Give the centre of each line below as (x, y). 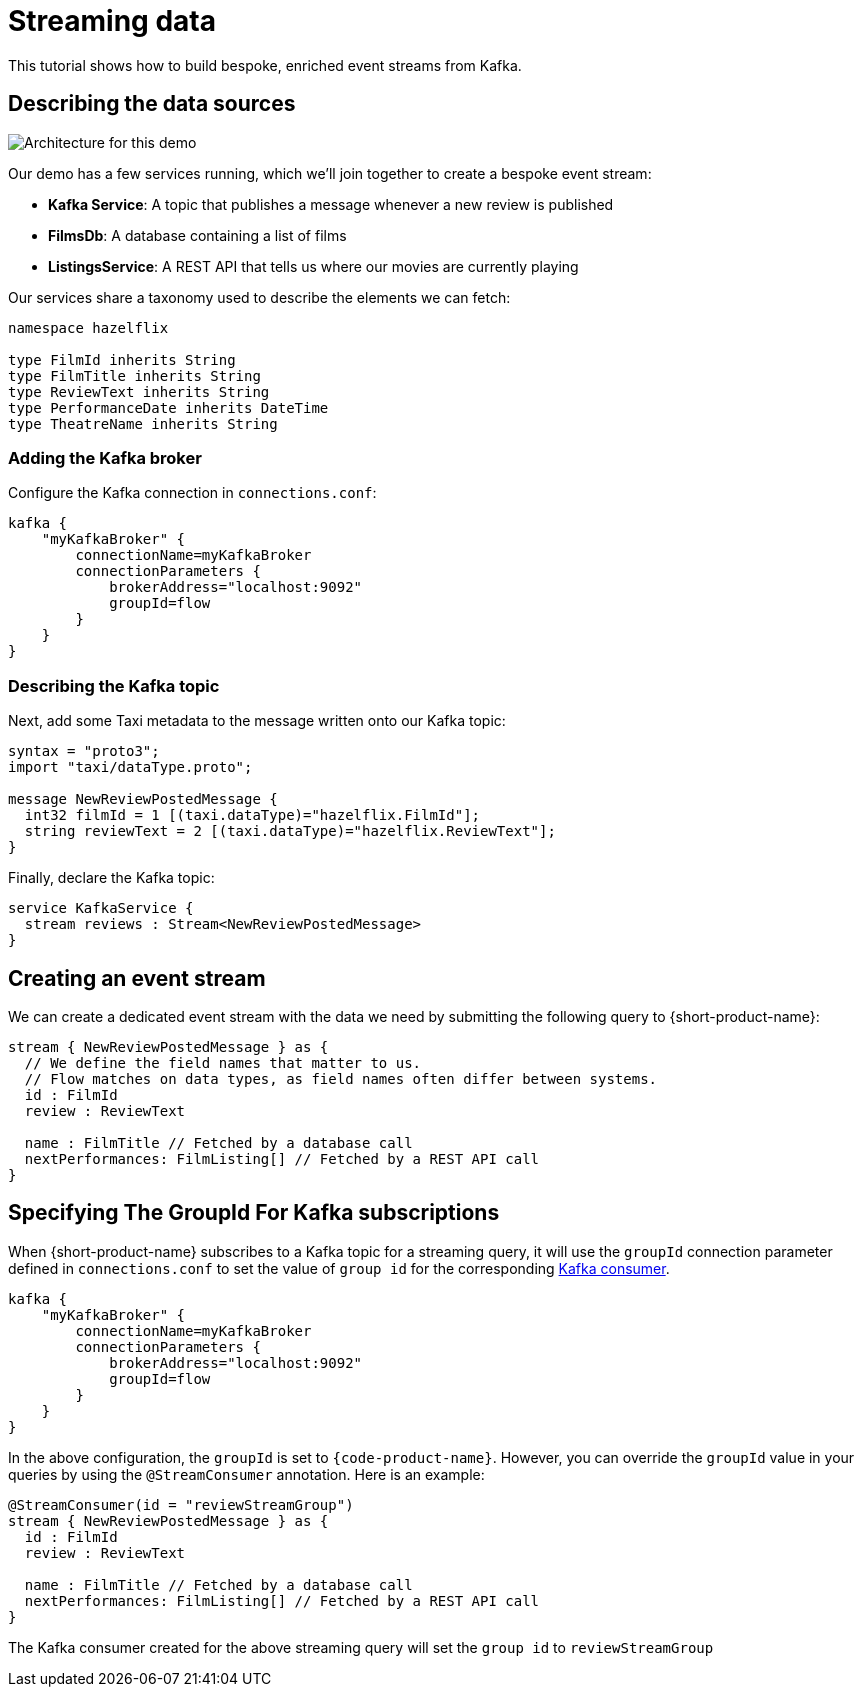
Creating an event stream (137, 978)
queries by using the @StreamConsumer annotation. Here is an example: (246, 1474)
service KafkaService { (101, 908)
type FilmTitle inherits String (134, 375)
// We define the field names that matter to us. (223, 1062)
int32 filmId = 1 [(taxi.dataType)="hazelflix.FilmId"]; (252, 815)
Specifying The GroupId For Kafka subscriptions (254, 1213)
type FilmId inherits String (122, 359)
